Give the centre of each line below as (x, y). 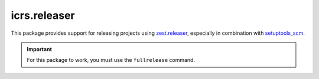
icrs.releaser (43, 15)
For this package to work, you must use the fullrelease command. (111, 60)
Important (40, 49)
